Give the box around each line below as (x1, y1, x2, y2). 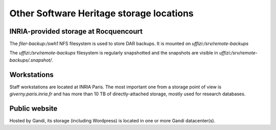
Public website (9, 104, 58, 113)
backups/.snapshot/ (9, 57, 52, 63)
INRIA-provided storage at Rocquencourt (9, 27, 143, 36)
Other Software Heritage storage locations (9, 8, 194, 19)
